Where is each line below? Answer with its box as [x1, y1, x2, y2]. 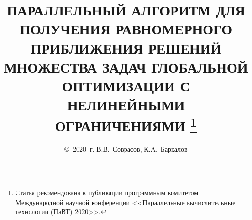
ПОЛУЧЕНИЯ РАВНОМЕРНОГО [20, 19, 232, 39]
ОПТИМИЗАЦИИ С [62, 75, 190, 95]
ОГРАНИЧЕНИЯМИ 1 [55, 114, 197, 135]
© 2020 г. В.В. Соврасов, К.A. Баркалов [64, 144, 188, 154]
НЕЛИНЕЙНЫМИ [67, 95, 185, 115]
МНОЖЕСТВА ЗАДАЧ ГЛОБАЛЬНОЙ [4, 57, 248, 76]
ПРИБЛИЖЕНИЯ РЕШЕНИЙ [31, 38, 221, 58]
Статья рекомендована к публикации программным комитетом [15, 188, 199, 198]
